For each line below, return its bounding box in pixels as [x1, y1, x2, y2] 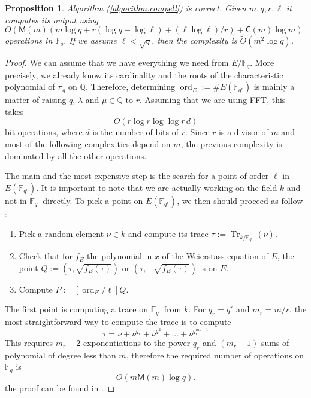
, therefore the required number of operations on [126, 348, 304, 361]
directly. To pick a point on [43, 194, 143, 206]
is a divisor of [219, 126, 268, 138]
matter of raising [5, 93, 67, 106]
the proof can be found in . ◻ [5, 381, 115, 394]
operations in [5, 34, 53, 47]
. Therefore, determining [85, 80, 175, 93]
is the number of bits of [92, 126, 179, 138]
